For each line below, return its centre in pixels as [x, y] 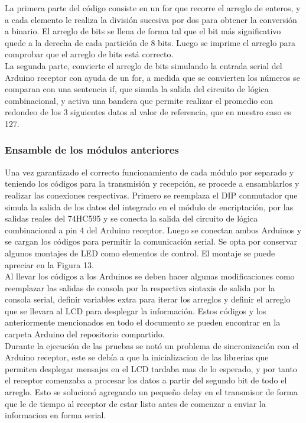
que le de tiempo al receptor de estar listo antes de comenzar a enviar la [135, 403]
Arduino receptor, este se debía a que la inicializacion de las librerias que [137, 357]
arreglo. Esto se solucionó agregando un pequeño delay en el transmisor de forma [151, 392]
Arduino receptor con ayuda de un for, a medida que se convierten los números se [152, 77]
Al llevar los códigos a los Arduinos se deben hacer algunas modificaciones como [150, 276]
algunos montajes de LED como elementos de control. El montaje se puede [140, 253]
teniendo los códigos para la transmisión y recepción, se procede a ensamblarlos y [152, 183]
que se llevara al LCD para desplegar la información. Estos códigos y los [136, 310]
